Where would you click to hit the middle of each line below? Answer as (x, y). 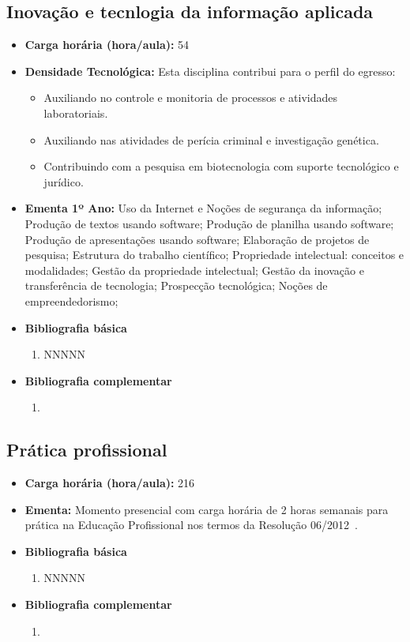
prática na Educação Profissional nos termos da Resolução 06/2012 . (191, 525)
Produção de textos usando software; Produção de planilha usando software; (209, 223)
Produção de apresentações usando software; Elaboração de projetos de (197, 239)
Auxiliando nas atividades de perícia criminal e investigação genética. (211, 139)
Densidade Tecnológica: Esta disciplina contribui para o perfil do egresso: (210, 71)
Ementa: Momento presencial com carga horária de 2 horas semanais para (207, 509)
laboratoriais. (76, 113)
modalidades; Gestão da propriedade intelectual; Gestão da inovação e (194, 270)
